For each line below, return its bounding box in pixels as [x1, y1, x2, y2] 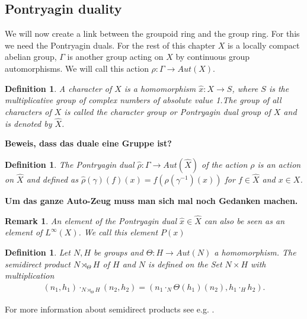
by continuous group [175, 50, 250, 63]
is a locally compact [227, 39, 300, 51]
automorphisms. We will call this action [5, 62, 149, 74]
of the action [201, 158, 248, 170]
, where [232, 82, 258, 94]
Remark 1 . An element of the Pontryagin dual [5, 214, 177, 227]
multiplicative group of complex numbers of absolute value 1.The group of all [5, 94, 282, 106]
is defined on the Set [148, 257, 222, 270]
